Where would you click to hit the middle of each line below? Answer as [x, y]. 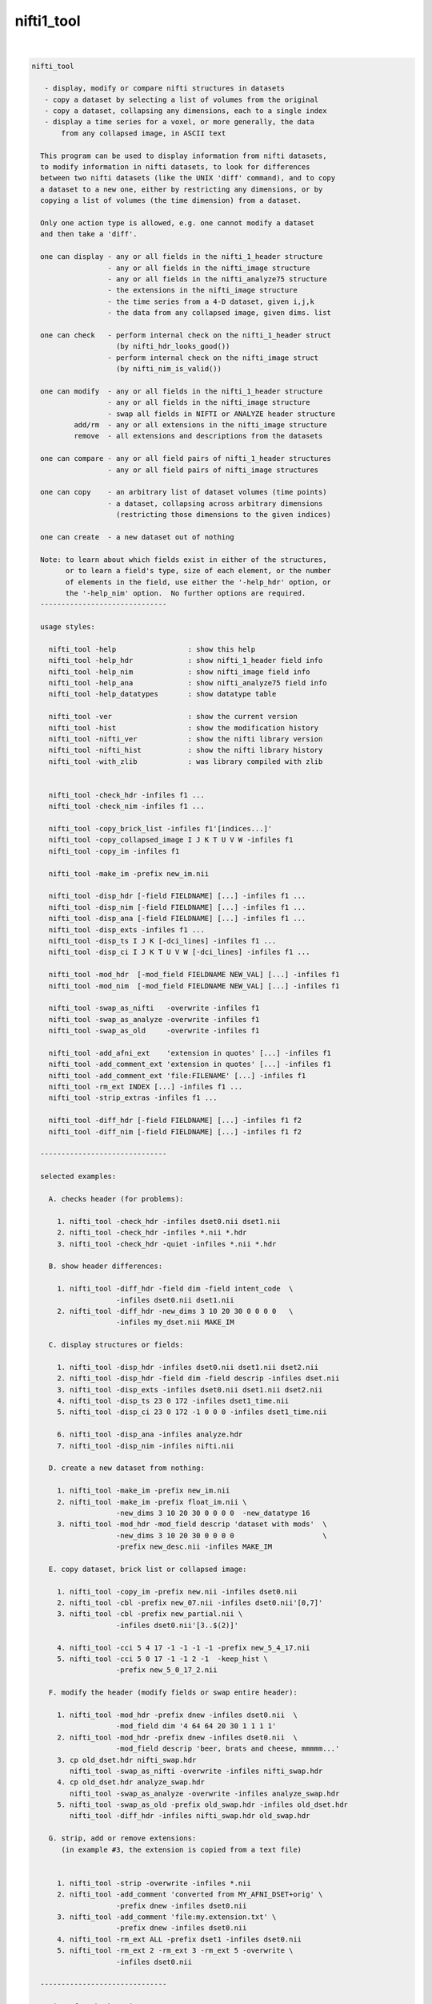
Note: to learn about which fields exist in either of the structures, [184, 560]
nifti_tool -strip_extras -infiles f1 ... [133, 1098]
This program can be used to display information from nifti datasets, [184, 156]
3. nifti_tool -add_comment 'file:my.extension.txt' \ [167, 1917]
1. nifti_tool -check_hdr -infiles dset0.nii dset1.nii [169, 1221]
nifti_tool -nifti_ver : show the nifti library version [186, 739]
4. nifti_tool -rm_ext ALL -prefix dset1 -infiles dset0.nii [180, 1939]
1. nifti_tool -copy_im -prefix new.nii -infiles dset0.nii [177, 1592]
